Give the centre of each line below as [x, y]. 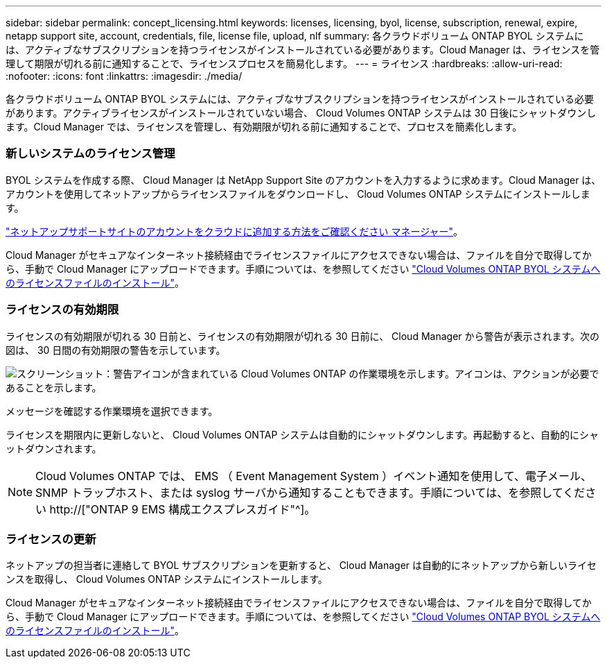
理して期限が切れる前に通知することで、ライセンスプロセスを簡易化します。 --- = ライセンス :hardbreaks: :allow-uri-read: [284, 63]
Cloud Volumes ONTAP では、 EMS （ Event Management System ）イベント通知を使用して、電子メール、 [314, 476]
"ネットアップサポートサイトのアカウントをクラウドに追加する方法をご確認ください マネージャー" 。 [234, 231]
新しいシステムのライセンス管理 [90, 154]
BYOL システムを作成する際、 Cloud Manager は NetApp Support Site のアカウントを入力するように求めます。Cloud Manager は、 [303, 180]
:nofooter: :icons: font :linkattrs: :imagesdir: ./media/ [124, 76]
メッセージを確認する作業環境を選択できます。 [112, 411]
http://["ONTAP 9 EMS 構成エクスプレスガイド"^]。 [183, 509]
